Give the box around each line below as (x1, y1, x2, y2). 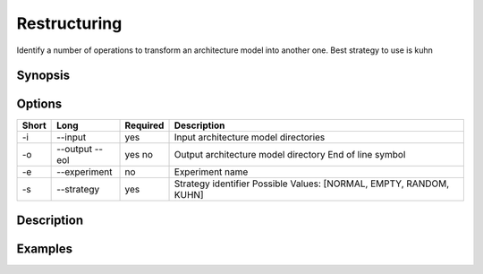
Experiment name (174, 166, 249, 178)
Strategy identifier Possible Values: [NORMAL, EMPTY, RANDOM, (174, 177, 450, 190)
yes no (124, 149, 154, 161)
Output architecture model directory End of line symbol (174, 149, 406, 161)
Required (124, 119, 165, 132)
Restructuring (16, 13, 123, 33)
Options (16, 97, 63, 112)
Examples (16, 241, 73, 256)
